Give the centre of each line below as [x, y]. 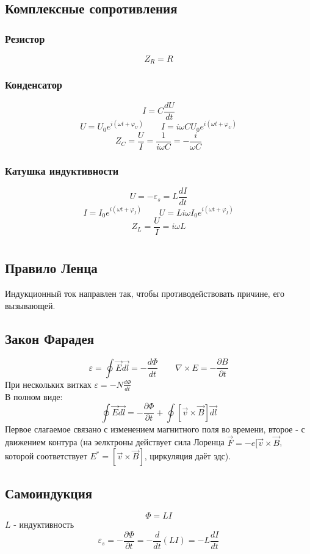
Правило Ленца [51, 268]
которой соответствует [46, 456]
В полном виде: [34, 396]
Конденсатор [34, 85]
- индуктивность [44, 524]
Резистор [25, 38]
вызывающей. [30, 305]
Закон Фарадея [50, 338]
